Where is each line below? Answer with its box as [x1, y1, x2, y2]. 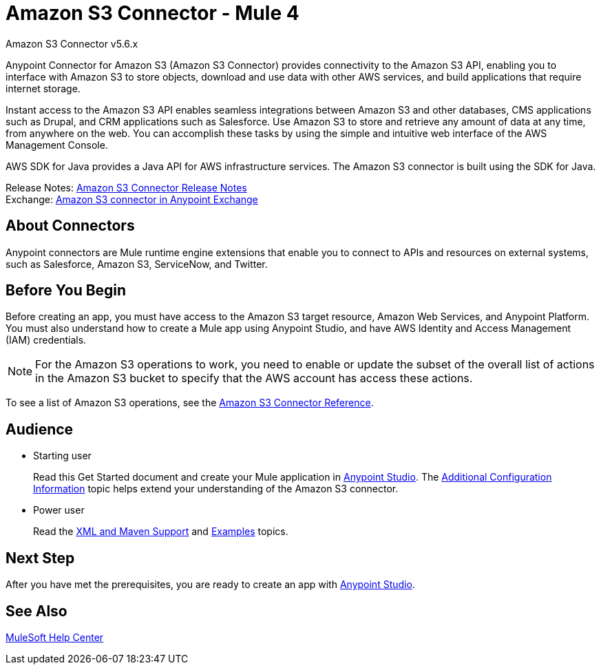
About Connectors [6, 217, 135, 235]
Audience [6, 420, 74, 438]
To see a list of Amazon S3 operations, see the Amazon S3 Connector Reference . [6, 397, 374, 409]
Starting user [33, 450, 92, 462]
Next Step [6, 549, 75, 567]
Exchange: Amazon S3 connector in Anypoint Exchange [6, 193, 258, 205]
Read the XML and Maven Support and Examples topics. [33, 525, 288, 538]
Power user [33, 504, 85, 516]
